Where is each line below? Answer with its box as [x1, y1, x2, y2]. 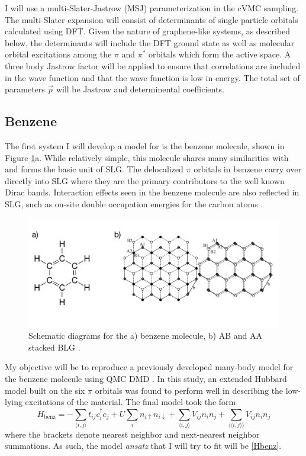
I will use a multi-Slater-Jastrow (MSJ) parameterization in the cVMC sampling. [5, 2, 299, 14]
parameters [5, 83, 45, 95]
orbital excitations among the [5, 48, 112, 60]
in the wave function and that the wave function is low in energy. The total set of [5, 71, 300, 84]
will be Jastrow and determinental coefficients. [56, 83, 224, 95]
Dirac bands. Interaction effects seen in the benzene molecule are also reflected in [5, 186, 299, 198]
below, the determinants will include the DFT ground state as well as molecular [5, 36, 295, 49]
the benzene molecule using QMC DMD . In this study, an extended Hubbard [5, 372, 287, 384]
